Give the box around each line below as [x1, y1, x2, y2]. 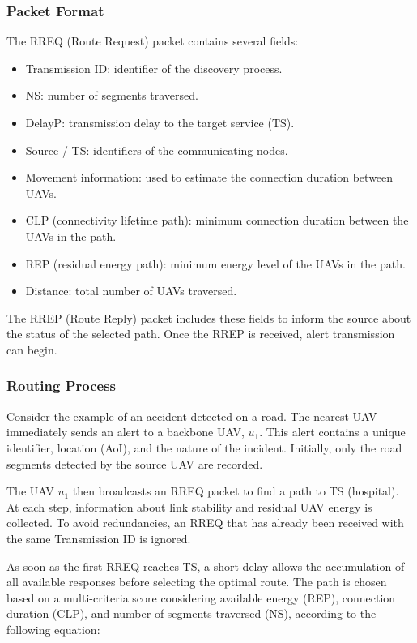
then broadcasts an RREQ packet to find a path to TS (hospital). [72, 482, 399, 499]
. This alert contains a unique [259, 423, 406, 440]
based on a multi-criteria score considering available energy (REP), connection [6, 589, 396, 606]
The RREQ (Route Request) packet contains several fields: [6, 32, 299, 49]
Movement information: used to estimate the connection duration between [25, 169, 394, 186]
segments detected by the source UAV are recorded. [6, 455, 263, 472]
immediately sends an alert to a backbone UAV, [6, 423, 245, 440]
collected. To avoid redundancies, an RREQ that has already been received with [6, 514, 404, 531]
